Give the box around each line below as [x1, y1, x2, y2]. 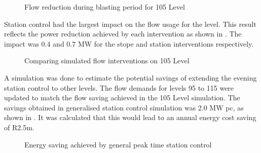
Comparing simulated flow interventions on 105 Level [24, 55, 190, 66]
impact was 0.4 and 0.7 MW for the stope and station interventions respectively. [4, 38, 254, 49]
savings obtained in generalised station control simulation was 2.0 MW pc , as [4, 102, 244, 112]
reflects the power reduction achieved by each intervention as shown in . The [4, 28, 242, 39]
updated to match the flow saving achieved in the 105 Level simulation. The [4, 92, 240, 103]
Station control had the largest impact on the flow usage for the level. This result [4, 18, 256, 29]
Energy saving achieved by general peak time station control [24, 139, 212, 149]
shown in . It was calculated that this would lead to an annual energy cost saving [4, 112, 256, 123]
